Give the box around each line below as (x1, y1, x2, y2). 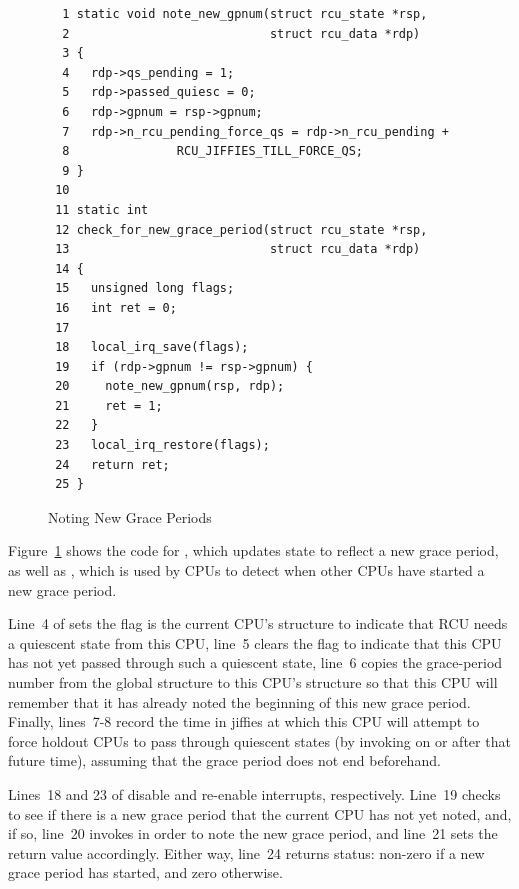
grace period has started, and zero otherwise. (8, 862, 283, 883)
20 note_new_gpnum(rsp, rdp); (55, 379, 285, 394)
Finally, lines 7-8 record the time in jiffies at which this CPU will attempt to (8, 711, 480, 732)
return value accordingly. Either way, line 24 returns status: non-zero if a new (8, 842, 485, 863)
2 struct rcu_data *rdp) (62, 26, 421, 41)
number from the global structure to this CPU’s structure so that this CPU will (8, 672, 498, 692)
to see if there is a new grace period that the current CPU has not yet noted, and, (8, 803, 512, 824)
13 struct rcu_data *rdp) (55, 242, 421, 257)
